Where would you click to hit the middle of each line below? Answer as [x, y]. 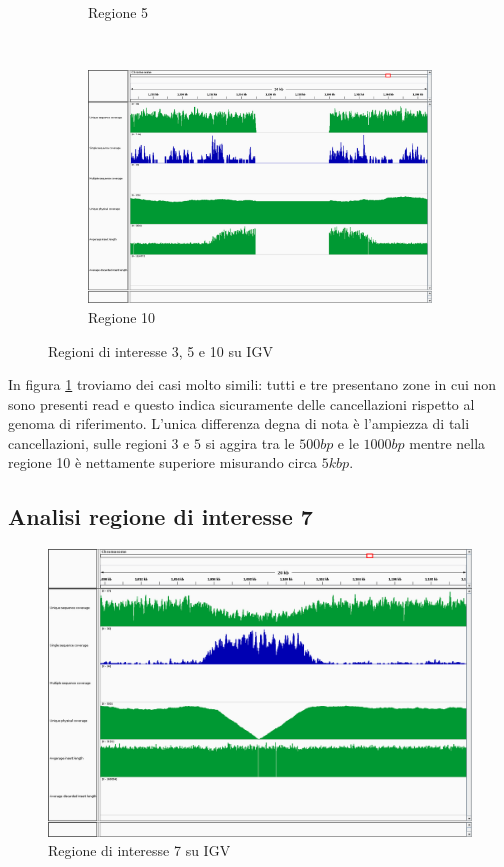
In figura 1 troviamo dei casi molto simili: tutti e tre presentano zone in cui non [252, 384]
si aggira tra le [250, 442]
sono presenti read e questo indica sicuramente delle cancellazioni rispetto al [241, 403]
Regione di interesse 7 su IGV [139, 850]
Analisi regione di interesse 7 [160, 516]
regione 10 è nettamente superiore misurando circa [163, 462]
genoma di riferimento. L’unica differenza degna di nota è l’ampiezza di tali [239, 423]
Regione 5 [118, 12]
